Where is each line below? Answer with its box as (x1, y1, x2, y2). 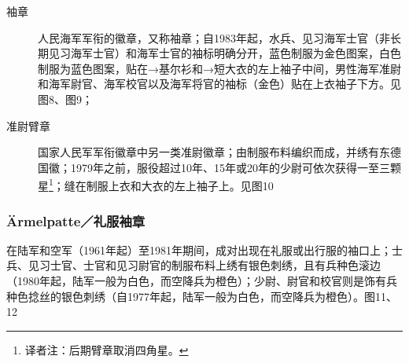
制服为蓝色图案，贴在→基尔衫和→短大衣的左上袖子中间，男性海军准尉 (38, 60, 401, 76)
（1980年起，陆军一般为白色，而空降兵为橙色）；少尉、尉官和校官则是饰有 (6, 273, 386, 288)
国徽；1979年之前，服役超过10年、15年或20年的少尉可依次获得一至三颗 (38, 159, 401, 175)
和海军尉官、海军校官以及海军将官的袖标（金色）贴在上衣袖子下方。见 (38, 75, 401, 92)
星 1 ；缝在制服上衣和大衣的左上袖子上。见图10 (38, 175, 274, 193)
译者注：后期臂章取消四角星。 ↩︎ (24, 341, 189, 357)
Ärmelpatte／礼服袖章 (6, 211, 146, 230)
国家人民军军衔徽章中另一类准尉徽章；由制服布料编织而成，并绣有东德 (38, 144, 401, 160)
